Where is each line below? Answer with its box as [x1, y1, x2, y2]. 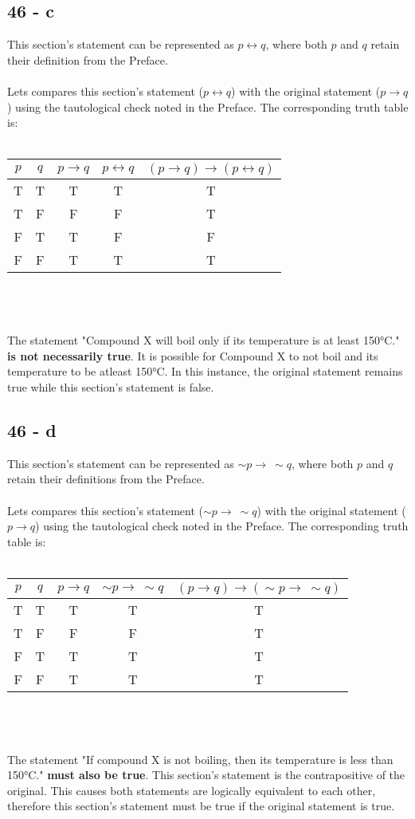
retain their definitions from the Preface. [7, 471, 205, 487]
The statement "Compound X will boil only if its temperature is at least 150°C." [7, 332, 400, 348]
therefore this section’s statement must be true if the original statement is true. [7, 797, 395, 814]
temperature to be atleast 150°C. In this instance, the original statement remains [7, 363, 403, 380]
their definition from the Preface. [7, 51, 168, 68]
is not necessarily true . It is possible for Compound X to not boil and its [7, 347, 378, 364]
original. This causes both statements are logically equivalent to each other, [7, 782, 376, 798]
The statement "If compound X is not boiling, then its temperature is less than [7, 750, 393, 767]
